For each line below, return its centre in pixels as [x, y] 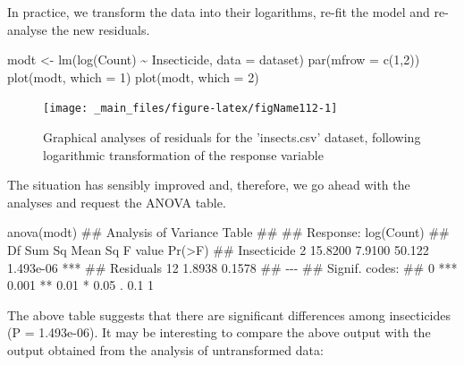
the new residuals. [101, 29]
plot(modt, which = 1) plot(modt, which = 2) [133, 76]
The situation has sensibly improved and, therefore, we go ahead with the [209, 185]
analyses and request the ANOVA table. [117, 202]
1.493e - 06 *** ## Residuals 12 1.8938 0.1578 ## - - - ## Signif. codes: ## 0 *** [232, 267]
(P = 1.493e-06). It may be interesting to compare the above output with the [219, 332]
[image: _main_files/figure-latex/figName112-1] [190, 109]
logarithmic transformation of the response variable [183, 154]
